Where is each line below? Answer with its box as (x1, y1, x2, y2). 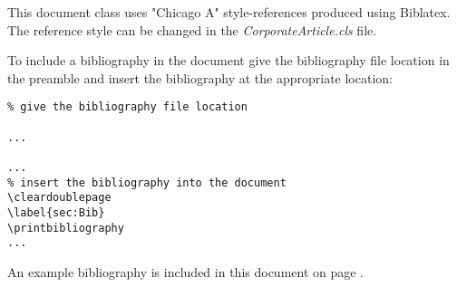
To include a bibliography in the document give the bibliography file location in (7, 51, 450, 70)
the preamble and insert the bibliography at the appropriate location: (7, 68, 393, 87)
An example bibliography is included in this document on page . (7, 262, 365, 281)
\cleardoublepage (7, 191, 112, 205)
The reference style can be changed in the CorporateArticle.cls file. (7, 20, 377, 39)
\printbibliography (7, 221, 124, 234)
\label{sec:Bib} (7, 206, 105, 219)
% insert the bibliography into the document (7, 176, 287, 189)
